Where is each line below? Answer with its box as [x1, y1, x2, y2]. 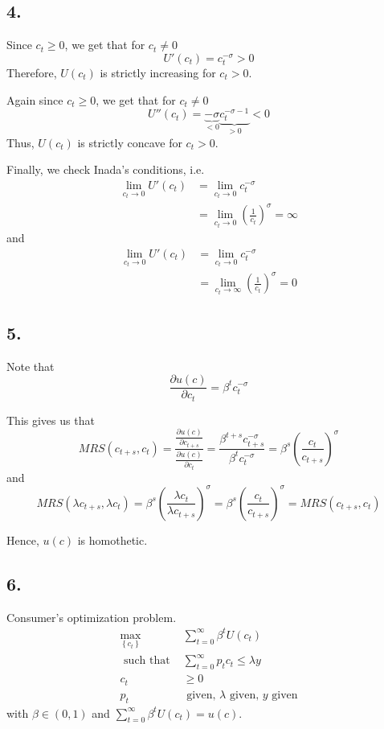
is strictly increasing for [100, 64, 216, 80]
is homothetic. [77, 531, 148, 548]
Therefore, [6, 64, 57, 80]
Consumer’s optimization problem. [6, 608, 177, 625]
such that [124, 655, 170, 667]
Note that [6, 357, 55, 374]
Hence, [6, 531, 39, 548]
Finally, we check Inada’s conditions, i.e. [6, 161, 205, 178]
